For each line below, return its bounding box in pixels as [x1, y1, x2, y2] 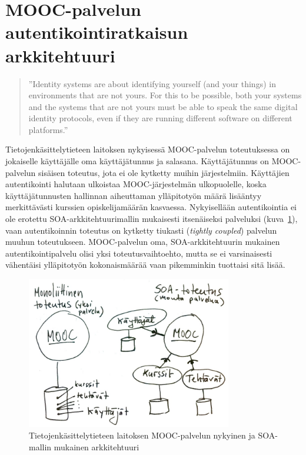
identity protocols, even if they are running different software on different [28, 112, 292, 124]
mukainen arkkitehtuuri [54, 440, 139, 453]
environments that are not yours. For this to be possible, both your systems [28, 89, 302, 101]
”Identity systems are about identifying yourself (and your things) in [28, 77, 276, 89]
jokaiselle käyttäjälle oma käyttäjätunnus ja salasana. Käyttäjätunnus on [5, 155, 270, 167]
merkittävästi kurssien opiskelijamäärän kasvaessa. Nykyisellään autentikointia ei [5, 201, 297, 213]
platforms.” [28, 123, 68, 135]
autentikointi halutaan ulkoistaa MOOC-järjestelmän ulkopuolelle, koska [5, 178, 267, 190]
